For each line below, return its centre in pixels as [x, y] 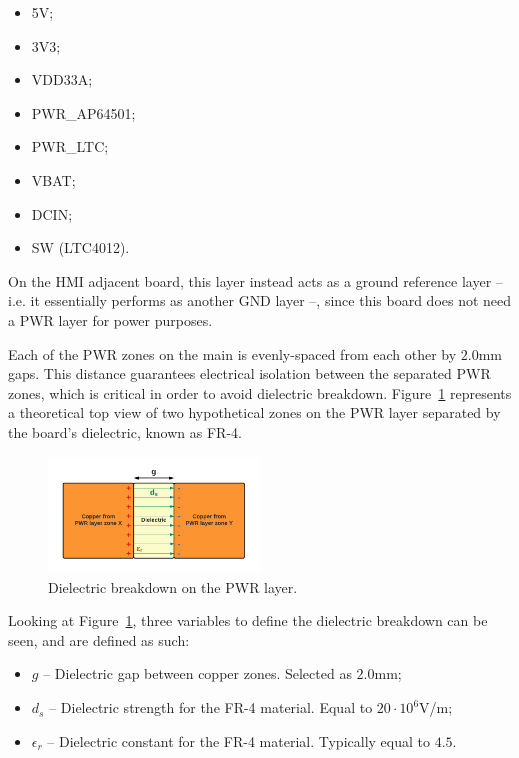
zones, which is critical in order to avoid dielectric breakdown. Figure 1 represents [260, 392]
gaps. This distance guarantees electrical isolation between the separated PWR [249, 373]
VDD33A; [62, 79]
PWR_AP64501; [83, 112]
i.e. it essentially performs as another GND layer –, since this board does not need [260, 300]
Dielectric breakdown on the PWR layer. [173, 586]
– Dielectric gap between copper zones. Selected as [197, 673]
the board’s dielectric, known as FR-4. [125, 431]
